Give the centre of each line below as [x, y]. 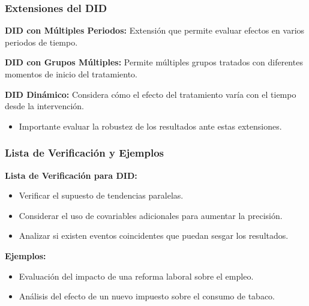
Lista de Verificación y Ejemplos [85, 153]
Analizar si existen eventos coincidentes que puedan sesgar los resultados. [154, 235]
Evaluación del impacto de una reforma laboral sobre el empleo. [136, 276]
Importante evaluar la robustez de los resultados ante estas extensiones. [150, 126]
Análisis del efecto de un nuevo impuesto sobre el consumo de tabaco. [147, 296]
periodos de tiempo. [41, 42]
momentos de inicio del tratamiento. [71, 74]
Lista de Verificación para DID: [71, 175]
